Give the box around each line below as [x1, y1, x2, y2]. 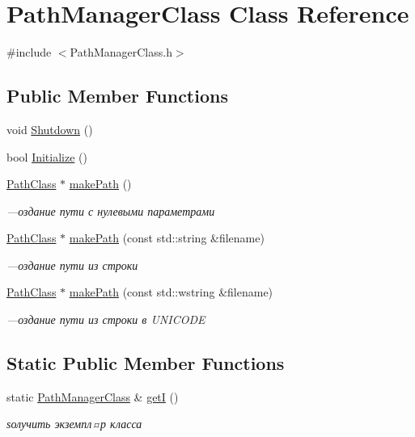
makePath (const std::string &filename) [69, 229, 265, 246]
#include [6, 44, 52, 61]
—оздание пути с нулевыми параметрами [6, 202, 215, 219]
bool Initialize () [6, 148, 87, 165]
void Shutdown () [6, 120, 93, 137]
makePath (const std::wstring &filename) [69, 284, 273, 300]
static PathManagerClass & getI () [6, 388, 179, 405]
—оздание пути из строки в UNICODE [6, 311, 205, 328]
